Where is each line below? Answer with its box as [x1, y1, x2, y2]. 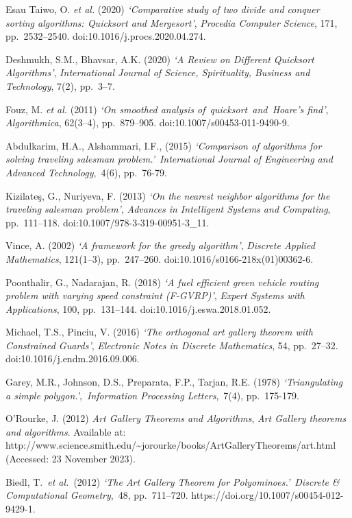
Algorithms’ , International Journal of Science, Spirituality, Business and [5, 65, 310, 80]
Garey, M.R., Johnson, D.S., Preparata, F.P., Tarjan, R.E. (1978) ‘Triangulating [5, 375, 343, 389]
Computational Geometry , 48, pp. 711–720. [5, 488, 188, 502]
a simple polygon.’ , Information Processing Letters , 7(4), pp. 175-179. [5, 388, 299, 402]
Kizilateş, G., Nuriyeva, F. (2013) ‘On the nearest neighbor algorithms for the [5, 188, 330, 202]
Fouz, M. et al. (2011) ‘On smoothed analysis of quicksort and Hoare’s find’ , [5, 102, 329, 116]
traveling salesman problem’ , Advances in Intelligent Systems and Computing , [5, 202, 331, 216]
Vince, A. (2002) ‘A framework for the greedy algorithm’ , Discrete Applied [5, 238, 315, 252]
